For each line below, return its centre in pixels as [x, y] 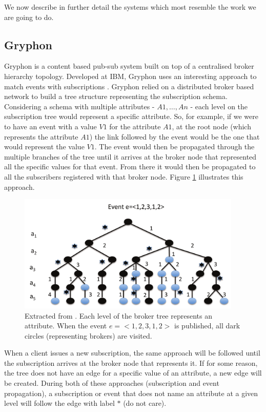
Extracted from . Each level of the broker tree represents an [118, 315]
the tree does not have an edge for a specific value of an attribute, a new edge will [133, 373]
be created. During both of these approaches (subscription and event [112, 383]
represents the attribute [41, 136]
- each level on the [219, 106]
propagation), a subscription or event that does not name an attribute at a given [131, 393]
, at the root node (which [211, 126]
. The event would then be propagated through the [175, 146]
